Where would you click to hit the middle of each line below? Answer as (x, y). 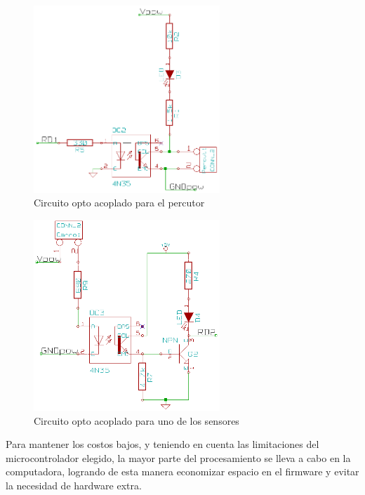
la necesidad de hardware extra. (74, 486)
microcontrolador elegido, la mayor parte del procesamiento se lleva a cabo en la (178, 457)
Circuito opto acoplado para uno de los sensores (137, 420)
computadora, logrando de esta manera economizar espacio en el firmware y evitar (182, 471)
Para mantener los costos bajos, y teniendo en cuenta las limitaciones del (162, 444)
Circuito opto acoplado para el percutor (119, 203)
